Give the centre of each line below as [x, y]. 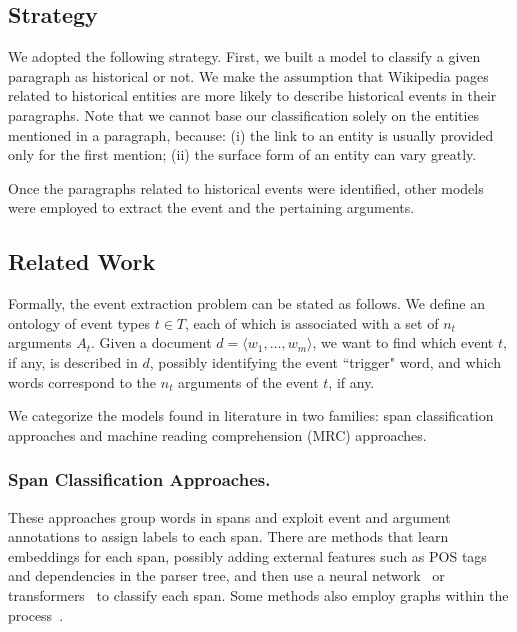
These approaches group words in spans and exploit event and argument [229, 516]
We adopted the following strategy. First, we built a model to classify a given [244, 56]
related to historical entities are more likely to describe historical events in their [252, 95]
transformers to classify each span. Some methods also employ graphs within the [258, 594]
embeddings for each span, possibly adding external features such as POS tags [247, 555]
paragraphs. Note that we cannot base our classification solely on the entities [244, 114]
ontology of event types [79, 322]
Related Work [82, 261]
